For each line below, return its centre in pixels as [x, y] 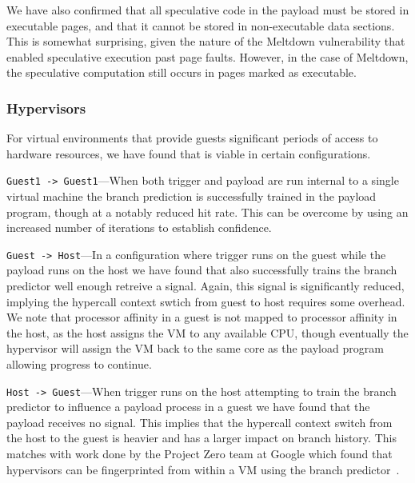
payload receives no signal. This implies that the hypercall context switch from [200, 422]
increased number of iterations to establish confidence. [139, 228]
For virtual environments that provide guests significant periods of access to [192, 138]
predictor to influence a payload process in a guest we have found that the [188, 407]
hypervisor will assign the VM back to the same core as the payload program [195, 348]
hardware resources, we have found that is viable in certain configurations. [189, 153]
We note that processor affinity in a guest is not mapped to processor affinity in [202, 317]
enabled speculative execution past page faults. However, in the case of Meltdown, [207, 56]
